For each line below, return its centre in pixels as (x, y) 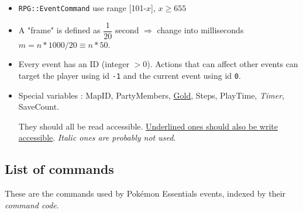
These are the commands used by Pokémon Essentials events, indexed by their (145, 193)
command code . (32, 205)
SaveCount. (39, 107)
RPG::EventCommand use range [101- (82, 8)
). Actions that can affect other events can (223, 64)
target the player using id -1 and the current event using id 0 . (130, 75)
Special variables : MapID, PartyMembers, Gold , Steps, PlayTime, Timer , (151, 95)
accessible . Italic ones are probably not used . (97, 137)
